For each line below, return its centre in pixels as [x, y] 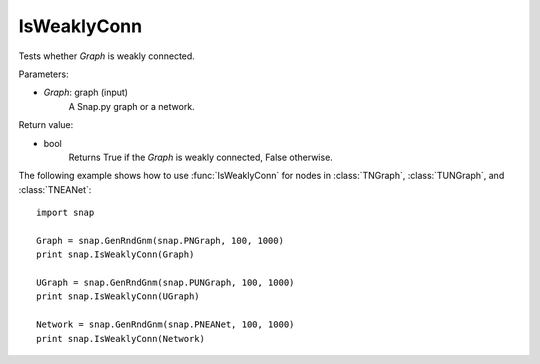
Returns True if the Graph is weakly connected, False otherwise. [201, 157]
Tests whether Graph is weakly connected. [106, 56]
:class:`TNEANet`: [55, 189]
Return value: [46, 125]
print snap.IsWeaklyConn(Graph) [115, 254]
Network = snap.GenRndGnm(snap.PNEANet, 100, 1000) [165, 324]
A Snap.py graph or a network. [131, 106]
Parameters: [43, 74]
